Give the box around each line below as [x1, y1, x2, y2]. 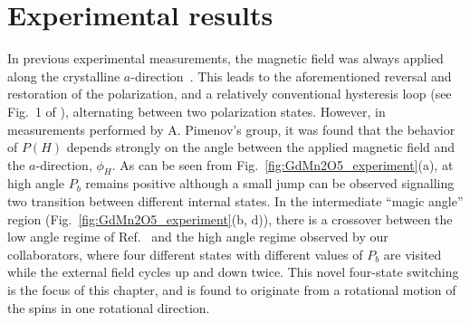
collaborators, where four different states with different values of [7, 244, 363, 263]
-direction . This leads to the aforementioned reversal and [130, 66, 452, 85]
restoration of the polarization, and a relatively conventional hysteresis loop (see [7, 84, 452, 103]
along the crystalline [7, 66, 120, 85]
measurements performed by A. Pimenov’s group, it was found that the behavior [7, 119, 456, 138]
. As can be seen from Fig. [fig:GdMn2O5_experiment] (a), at [111, 155, 454, 174]
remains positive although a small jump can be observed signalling [85, 174, 455, 193]
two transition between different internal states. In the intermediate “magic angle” [7, 192, 464, 211]
